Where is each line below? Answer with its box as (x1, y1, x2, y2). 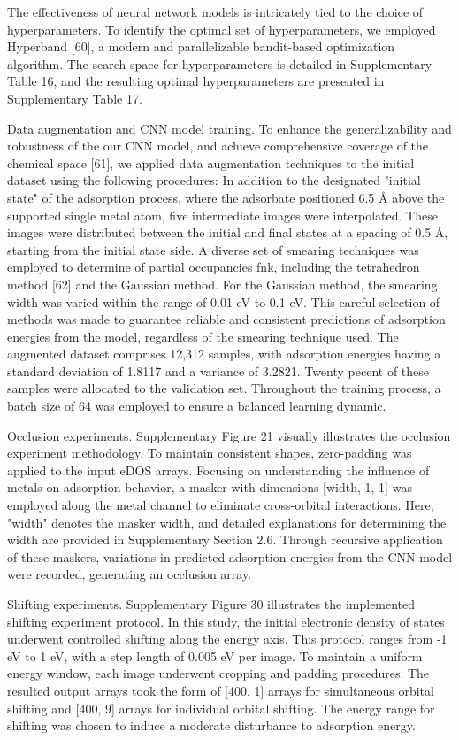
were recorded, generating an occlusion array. (7, 565, 252, 583)
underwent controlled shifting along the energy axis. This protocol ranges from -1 (7, 629, 448, 648)
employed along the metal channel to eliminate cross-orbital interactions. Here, (7, 496, 434, 514)
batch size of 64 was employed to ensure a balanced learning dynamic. (7, 397, 386, 415)
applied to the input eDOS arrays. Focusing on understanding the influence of (7, 460, 430, 479)
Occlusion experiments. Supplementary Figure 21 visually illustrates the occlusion (7, 426, 451, 444)
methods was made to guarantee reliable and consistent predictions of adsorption (7, 310, 446, 328)
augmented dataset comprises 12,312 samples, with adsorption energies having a (7, 344, 441, 363)
